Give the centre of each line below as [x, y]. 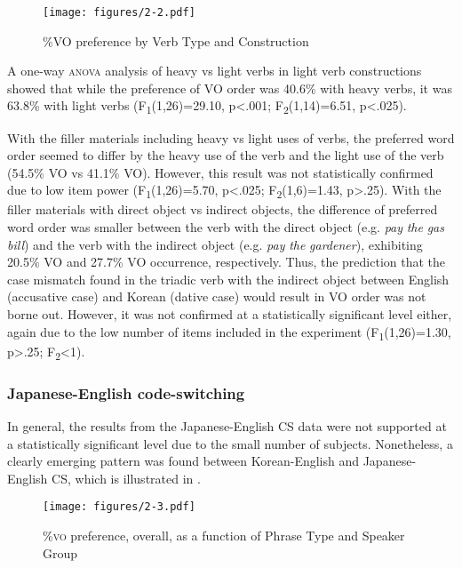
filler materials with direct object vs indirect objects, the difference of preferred [223, 209]
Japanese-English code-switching [126, 392]
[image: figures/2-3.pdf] [119, 507]
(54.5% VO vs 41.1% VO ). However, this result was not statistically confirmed [220, 172]
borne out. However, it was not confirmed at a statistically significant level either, [230, 314]
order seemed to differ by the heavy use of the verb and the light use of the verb [226, 155]
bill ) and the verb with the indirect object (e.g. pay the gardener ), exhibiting [215, 244]
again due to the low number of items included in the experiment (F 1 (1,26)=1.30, [229, 332]
